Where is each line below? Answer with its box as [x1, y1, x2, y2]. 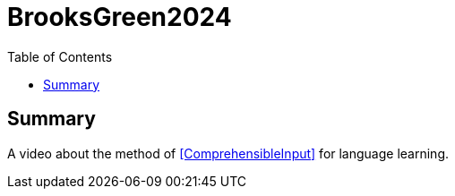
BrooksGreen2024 [7, 2, 232, 32]
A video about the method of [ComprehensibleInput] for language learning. [7, 145, 450, 161]
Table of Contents [7, 48, 113, 64]
